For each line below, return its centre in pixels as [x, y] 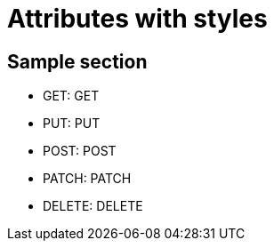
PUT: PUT [72, 124]
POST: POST [80, 151]
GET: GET [71, 96]
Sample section [77, 61]
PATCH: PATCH [87, 179]
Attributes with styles [137, 19]
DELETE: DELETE [93, 206]
